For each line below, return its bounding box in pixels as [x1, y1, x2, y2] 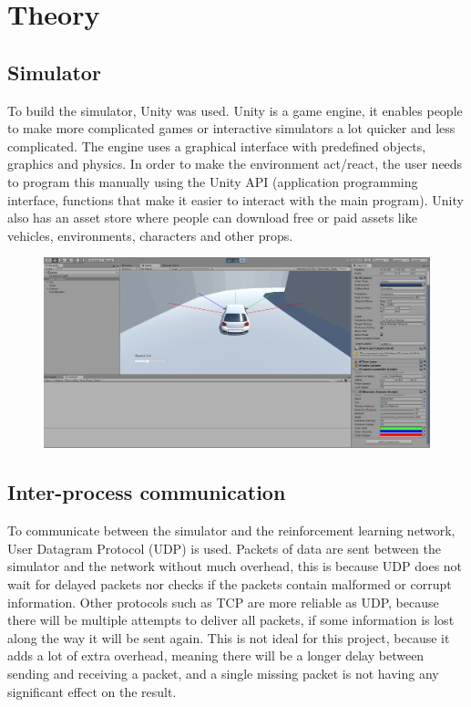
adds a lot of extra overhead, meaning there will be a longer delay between [7, 646, 425, 665]
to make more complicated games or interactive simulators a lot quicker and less [7, 119, 456, 138]
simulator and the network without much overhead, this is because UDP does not [7, 556, 463, 576]
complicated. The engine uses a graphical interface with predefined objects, [7, 136, 426, 155]
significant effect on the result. [7, 681, 177, 701]
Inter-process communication [7, 478, 286, 506]
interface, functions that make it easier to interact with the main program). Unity [7, 190, 464, 209]
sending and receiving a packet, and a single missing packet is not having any [7, 663, 439, 682]
